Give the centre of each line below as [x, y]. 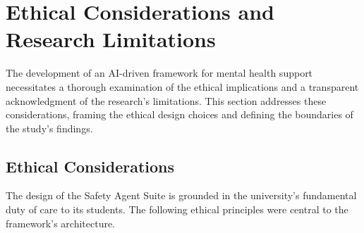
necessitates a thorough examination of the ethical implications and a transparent [182, 86]
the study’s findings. [49, 128]
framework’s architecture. [61, 223]
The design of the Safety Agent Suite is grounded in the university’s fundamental [181, 195]
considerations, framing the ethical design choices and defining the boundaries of [180, 114]
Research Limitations [111, 39]
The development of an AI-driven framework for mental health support [159, 73]
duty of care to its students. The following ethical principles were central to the [177, 209]
